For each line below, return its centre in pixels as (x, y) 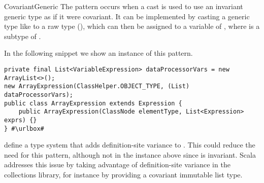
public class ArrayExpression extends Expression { (93, 103)
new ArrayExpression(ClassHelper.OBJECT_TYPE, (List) (97, 86)
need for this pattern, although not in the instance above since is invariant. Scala (130, 154)
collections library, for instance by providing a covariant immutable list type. (123, 174)
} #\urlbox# (24, 129)
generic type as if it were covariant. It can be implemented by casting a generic (127, 16)
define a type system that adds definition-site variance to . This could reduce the (130, 145)
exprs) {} (21, 120)
